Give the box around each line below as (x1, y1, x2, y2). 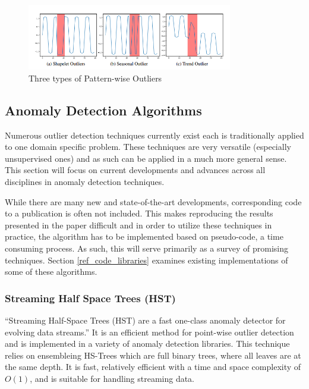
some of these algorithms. (5, 265, 97, 278)
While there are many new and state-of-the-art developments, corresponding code (5, 195, 302, 208)
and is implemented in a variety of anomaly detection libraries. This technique (5, 337, 290, 350)
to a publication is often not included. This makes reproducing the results (5, 207, 273, 219)
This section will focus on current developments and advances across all (5, 164, 266, 176)
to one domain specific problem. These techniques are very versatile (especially (5, 140, 291, 153)
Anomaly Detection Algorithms (5, 101, 202, 119)
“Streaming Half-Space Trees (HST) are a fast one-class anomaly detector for (5, 313, 286, 326)
